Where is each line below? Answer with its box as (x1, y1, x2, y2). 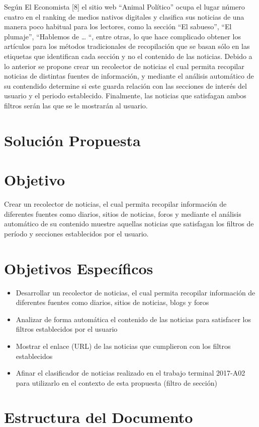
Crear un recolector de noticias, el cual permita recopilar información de (4, 199, 227, 209)
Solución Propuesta (4, 130, 141, 150)
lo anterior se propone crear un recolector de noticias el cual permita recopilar (4, 60, 244, 71)
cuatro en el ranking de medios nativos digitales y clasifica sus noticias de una (4, 11, 244, 22)
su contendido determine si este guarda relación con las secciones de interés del (4, 80, 247, 91)
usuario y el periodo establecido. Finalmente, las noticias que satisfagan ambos (4, 90, 246, 101)
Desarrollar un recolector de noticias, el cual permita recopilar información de (16, 287, 255, 297)
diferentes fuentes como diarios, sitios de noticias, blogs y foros (16, 297, 209, 308)
